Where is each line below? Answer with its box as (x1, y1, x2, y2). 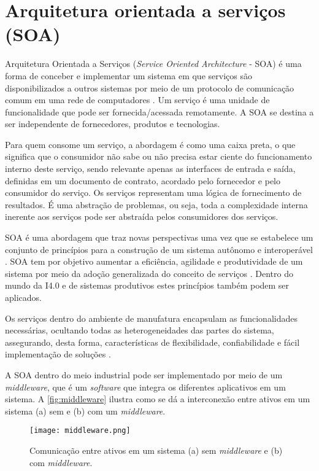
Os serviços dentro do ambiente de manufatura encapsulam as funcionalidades (5, 311, 298, 324)
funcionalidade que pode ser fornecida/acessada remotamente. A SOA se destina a (5, 105, 314, 118)
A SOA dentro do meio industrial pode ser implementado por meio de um (5, 368, 283, 381)
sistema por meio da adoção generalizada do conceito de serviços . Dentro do (5, 267, 294, 279)
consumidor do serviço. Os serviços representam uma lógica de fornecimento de (5, 186, 302, 199)
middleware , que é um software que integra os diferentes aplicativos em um (5, 380, 286, 393)
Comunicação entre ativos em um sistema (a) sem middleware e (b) (29, 444, 283, 456)
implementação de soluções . (5, 348, 111, 360)
